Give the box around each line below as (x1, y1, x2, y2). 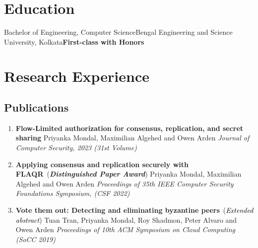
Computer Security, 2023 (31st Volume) (15, 142, 137, 153)
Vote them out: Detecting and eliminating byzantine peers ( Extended (15, 205, 254, 215)
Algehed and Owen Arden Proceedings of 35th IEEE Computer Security (15, 178, 234, 188)
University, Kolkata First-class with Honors (4, 36, 144, 47)
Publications (4, 100, 69, 115)
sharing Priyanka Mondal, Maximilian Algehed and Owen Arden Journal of (15, 132, 250, 143)
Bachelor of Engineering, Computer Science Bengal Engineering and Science (4, 27, 233, 37)
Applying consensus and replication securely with (15, 159, 189, 169)
